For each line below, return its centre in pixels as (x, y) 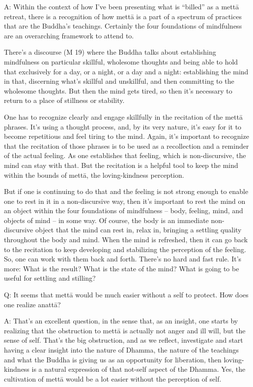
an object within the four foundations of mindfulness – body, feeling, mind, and (124, 210)
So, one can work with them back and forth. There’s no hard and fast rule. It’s (123, 259)
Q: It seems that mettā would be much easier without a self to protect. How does (126, 295)
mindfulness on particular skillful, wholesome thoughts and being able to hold (121, 61)
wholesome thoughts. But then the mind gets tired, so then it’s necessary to (118, 90)
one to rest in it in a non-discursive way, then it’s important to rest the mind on (125, 201)
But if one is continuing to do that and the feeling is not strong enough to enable (126, 191)
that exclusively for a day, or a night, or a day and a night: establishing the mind (126, 71)
